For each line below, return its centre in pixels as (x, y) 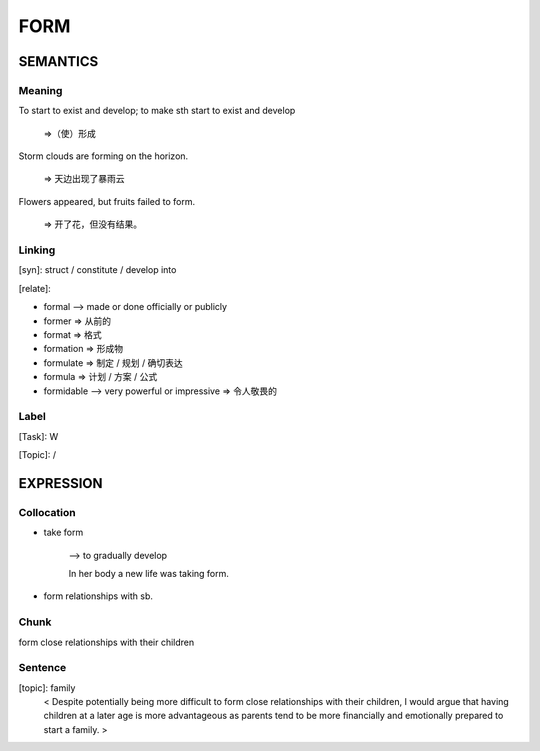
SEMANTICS (58, 61)
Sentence (42, 668)
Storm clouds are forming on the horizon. (103, 156)
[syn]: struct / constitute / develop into (97, 270)
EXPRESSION (60, 483)
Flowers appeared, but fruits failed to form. (106, 201)
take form (63, 532)
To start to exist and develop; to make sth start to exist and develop (157, 111)
